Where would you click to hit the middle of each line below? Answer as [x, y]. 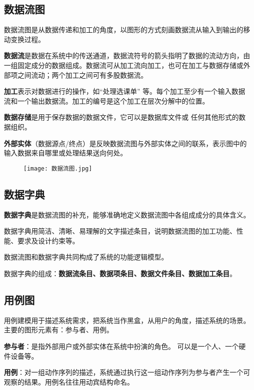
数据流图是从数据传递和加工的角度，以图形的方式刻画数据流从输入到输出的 [124, 30]
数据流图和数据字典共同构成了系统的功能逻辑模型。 [86, 257]
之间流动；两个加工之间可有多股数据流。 [82, 75]
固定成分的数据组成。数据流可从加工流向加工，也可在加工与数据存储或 [130, 65]
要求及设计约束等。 [48, 240]
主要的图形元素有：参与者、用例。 [59, 330]
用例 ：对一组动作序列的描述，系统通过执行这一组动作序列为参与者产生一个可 [127, 372]
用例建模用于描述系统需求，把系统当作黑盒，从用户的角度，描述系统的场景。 [127, 320]
